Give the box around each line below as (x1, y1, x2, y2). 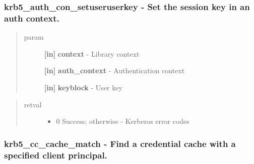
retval (24, 99, 42, 109)
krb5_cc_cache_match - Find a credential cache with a (4, 137, 236, 149)
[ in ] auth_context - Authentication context (44, 65, 185, 76)
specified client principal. (4, 148, 107, 161)
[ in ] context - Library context (44, 48, 140, 59)
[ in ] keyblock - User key (44, 82, 122, 92)
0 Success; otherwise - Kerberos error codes (56, 116, 189, 126)
